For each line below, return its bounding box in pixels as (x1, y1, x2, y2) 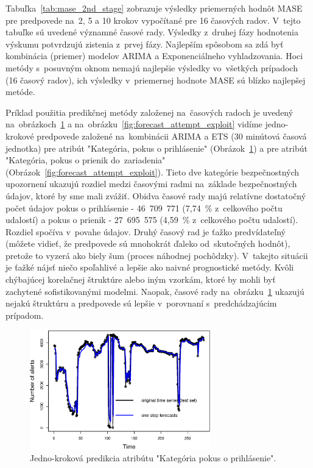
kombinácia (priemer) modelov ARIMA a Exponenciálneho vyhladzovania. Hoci (5, 49, 303, 62)
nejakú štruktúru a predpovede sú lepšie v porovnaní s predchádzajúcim (5, 297, 277, 310)
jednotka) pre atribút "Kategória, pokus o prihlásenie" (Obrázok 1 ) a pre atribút (5, 141, 308, 154)
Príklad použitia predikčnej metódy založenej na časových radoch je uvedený (5, 105, 294, 118)
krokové (5, 129, 34, 142)
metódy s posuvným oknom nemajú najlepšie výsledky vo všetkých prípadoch (5, 61, 298, 74)
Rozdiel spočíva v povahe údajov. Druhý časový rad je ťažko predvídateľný (5, 225, 286, 238)
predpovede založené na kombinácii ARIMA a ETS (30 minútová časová (37, 129, 307, 142)
